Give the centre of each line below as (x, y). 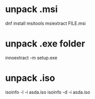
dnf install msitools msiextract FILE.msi (45, 23)
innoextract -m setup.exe (31, 58)
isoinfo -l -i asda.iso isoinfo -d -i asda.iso (48, 92)
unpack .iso (30, 78)
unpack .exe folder (45, 44)
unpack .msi (31, 9)
